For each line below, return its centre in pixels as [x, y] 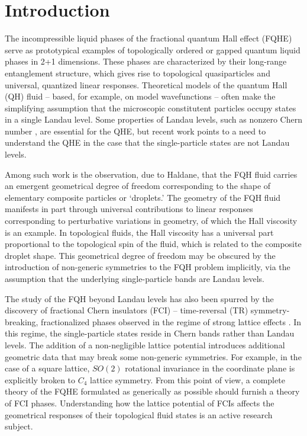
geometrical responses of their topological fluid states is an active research [139, 414]
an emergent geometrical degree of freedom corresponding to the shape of [138, 186]
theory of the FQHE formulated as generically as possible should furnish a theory [152, 391]
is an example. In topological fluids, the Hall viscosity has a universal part [139, 232]
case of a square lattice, [47, 368]
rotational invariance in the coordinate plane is [210, 368]
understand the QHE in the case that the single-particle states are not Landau [147, 142]
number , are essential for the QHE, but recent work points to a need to [135, 131]
